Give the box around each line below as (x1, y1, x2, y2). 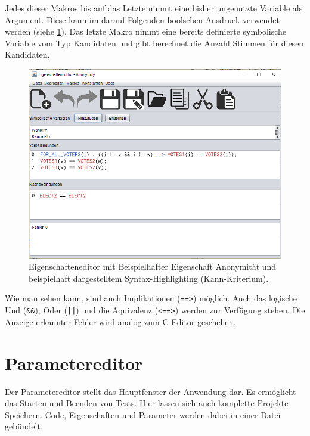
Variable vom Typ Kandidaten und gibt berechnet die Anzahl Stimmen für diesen (5, 36, 304, 49)
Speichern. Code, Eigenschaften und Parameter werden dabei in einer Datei (5, 408, 281, 421)
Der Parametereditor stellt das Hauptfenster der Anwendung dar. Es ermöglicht (5, 385, 296, 397)
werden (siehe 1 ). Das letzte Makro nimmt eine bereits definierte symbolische (5, 25, 287, 38)
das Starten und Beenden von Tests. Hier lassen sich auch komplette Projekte (5, 397, 289, 409)
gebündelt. (5, 420, 43, 432)
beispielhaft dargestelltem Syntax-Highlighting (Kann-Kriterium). (29, 272, 269, 284)
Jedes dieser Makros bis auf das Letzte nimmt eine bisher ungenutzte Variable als (5, 2, 303, 14)
